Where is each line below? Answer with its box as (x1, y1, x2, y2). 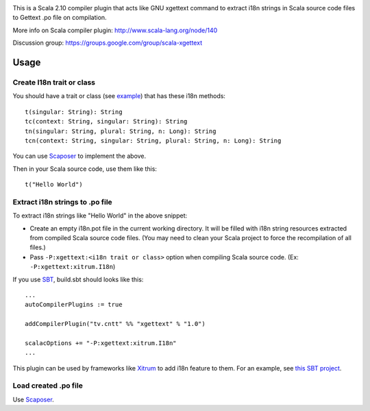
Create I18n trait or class (12, 78, 96, 87)
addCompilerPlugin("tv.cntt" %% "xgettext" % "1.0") (25, 320, 206, 328)
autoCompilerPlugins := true (25, 301, 123, 309)
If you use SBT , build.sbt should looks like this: (12, 275, 144, 283)
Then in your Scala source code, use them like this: (12, 165, 158, 173)
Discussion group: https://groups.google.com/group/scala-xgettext (12, 38, 202, 47)
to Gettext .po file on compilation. (12, 14, 107, 22)
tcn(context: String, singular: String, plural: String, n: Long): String (25, 137, 282, 144)
